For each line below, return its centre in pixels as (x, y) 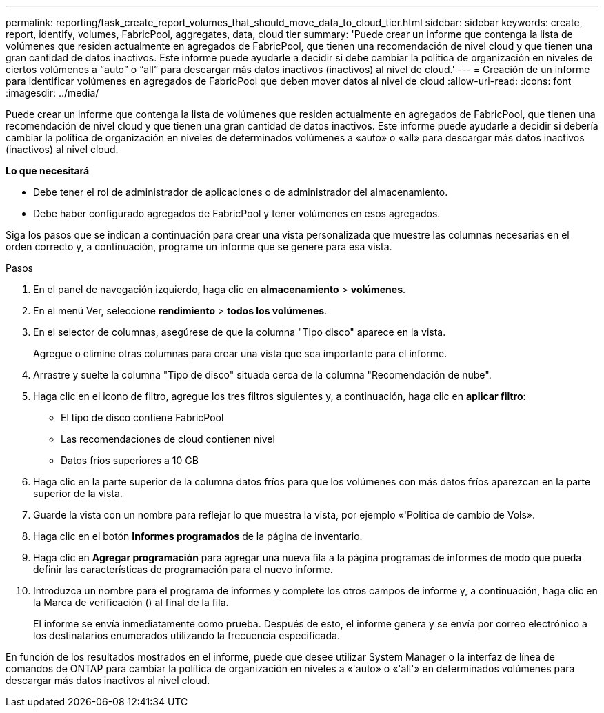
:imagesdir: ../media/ (52, 93)
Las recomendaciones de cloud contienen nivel (168, 439)
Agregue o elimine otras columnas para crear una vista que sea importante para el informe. (240, 353)
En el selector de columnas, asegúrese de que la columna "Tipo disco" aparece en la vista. (240, 332)
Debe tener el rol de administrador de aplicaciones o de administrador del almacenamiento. (241, 192)
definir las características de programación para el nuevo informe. (183, 569)
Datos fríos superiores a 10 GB (130, 460)
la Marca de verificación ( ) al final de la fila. (131, 602)
